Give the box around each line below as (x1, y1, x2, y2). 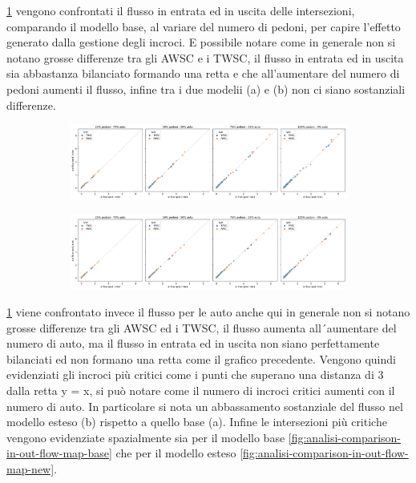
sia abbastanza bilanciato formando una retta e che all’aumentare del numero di (6, 65, 400, 82)
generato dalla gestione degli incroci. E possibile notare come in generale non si (6, 34, 396, 50)
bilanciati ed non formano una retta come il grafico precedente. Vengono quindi (6, 350, 396, 367)
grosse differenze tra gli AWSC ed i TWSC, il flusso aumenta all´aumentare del (6, 319, 397, 336)
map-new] (6, 460, 55, 477)
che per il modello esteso (115, 445, 236, 461)
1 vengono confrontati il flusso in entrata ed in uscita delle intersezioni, (6, 2, 355, 18)
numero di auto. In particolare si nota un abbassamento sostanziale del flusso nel (6, 397, 403, 414)
